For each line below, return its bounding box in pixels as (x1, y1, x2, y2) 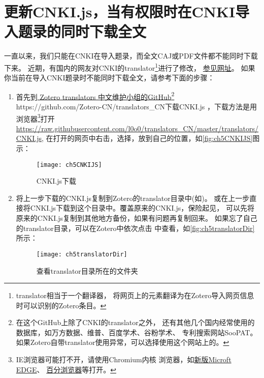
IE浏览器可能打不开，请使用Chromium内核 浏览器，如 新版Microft (16, 354, 232, 365)
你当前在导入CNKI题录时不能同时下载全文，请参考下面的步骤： (4, 72, 215, 83)
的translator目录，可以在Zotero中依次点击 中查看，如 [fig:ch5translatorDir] (16, 222, 255, 233)
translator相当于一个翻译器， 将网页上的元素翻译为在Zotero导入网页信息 (16, 290, 254, 301)
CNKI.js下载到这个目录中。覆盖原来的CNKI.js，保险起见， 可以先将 (30, 202, 254, 213)
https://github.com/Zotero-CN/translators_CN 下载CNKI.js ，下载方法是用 (16, 101, 257, 111)
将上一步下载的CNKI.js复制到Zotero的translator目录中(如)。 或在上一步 (16, 192, 250, 203)
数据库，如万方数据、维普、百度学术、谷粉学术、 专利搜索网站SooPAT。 (16, 327, 257, 337)
